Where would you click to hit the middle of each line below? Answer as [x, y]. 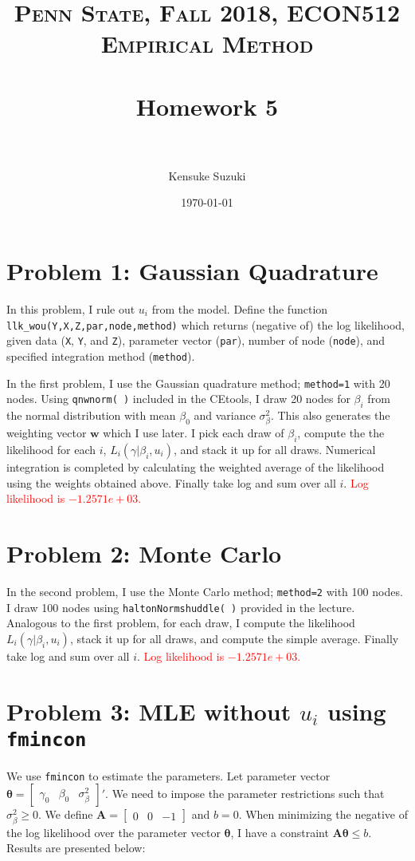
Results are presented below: [76, 848]
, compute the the [341, 433]
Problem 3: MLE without [149, 711]
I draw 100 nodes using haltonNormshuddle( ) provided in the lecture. [181, 607]
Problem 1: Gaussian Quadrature [192, 271]
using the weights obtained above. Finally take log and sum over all [171, 482]
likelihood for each [51, 449]
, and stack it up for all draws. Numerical [275, 449]
